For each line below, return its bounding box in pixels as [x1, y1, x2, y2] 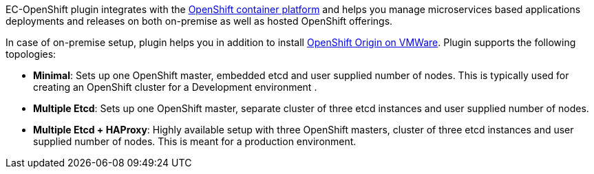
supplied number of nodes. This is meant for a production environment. [33, 135, 357, 147]
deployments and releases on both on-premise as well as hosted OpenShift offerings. [6, 15, 393, 27]
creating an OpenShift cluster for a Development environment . [33, 81, 317, 93]
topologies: [6, 48, 56, 60]
